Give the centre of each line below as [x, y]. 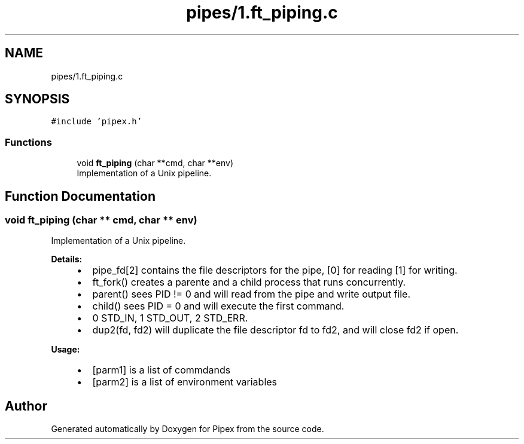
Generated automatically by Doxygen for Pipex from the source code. [188, 429]
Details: [67, 259]
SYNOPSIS [37, 99]
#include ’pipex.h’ [97, 122]
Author [26, 406]
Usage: [65, 350]
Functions [28, 142]
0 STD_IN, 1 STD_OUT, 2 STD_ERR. [170, 318]
